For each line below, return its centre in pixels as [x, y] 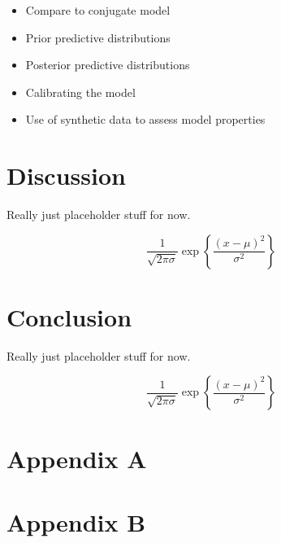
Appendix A [77, 458]
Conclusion [69, 316]
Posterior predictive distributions [108, 65]
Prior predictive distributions [98, 37]
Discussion [66, 175]
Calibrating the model [80, 92]
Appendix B [76, 521]
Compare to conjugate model [98, 10]
